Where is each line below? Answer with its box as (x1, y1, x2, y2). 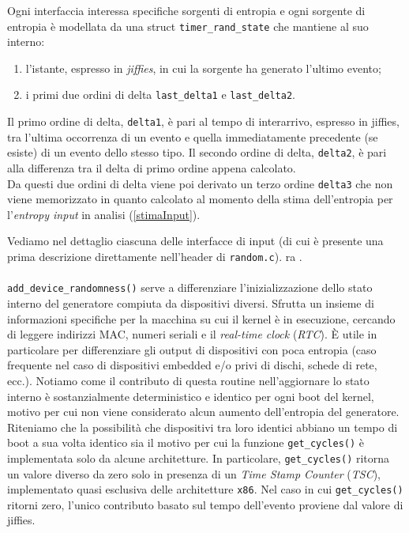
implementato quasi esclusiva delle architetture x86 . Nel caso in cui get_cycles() (7, 481, 403, 497)
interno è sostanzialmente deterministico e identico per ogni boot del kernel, (7, 387, 374, 404)
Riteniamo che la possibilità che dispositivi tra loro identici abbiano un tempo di (7, 418, 398, 435)
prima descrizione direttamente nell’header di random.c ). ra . (7, 248, 302, 265)
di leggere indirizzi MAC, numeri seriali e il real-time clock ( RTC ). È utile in (7, 326, 377, 342)
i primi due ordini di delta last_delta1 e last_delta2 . (25, 86, 295, 103)
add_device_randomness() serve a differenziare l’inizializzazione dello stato (7, 279, 373, 296)
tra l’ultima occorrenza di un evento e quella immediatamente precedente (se (7, 128, 378, 145)
